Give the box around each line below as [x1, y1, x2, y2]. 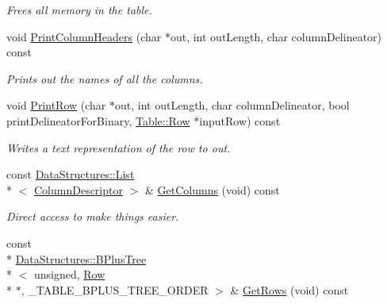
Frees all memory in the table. [6, 2, 152, 17]
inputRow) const [199, 112, 281, 129]
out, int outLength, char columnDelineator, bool [115, 97, 350, 114]
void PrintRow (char [6, 97, 106, 114]
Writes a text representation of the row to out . [6, 139, 231, 156]
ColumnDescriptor [34, 181, 123, 198]
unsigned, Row [33, 266, 105, 283]
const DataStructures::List [6, 166, 135, 183]
